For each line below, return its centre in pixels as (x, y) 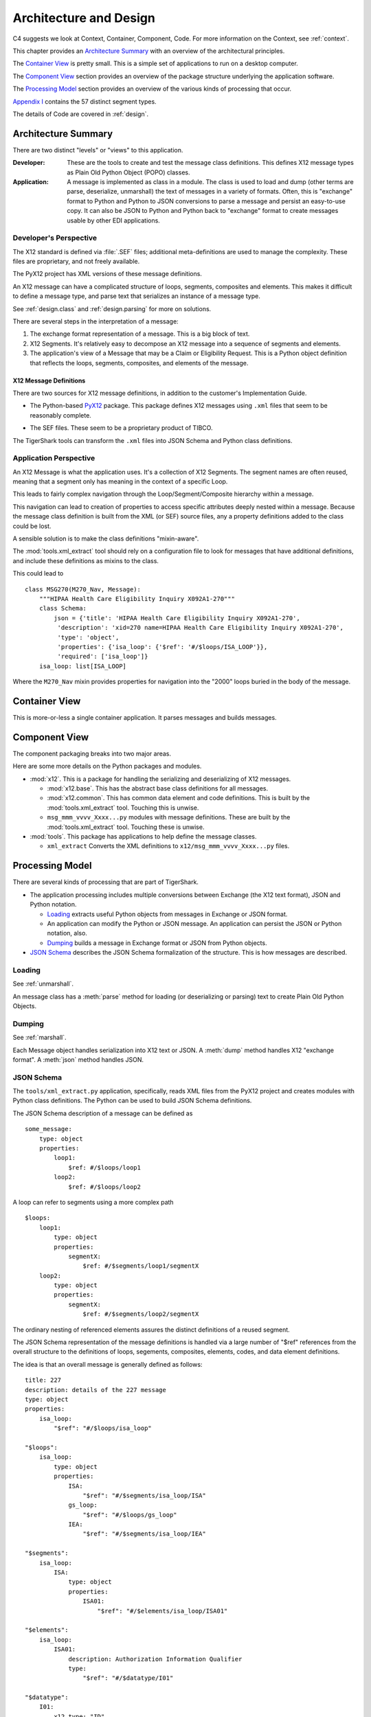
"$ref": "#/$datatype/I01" (128, 1678)
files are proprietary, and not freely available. (76, 262)
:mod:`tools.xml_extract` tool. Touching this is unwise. (123, 808)
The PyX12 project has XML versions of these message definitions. (108, 274)
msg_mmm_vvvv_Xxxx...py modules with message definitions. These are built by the (169, 817)
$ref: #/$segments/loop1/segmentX (141, 1266)
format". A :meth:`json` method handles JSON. (78, 1059)
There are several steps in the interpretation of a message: (95, 321)
